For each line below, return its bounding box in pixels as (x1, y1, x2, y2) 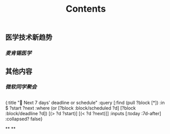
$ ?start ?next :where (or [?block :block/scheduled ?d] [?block (5, 105, 136, 111)
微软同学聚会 (5, 84, 37, 91)
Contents (65, 3, 106, 15)
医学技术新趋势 (5, 33, 53, 42)
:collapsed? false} (5, 116, 43, 122)
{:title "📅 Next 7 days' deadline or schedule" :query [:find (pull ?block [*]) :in (5, 99, 165, 105)
